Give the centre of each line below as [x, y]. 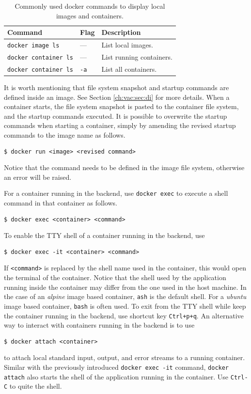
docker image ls [33, 46]
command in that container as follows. [61, 203]
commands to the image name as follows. [65, 134]
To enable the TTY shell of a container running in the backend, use [104, 235]
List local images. [127, 45]
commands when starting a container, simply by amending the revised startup [120, 125]
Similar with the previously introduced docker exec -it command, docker [117, 367]
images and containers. [90, 15]
